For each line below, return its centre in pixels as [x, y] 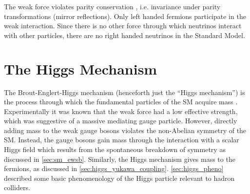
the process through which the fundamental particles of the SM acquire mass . [121, 102]
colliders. [17, 187]
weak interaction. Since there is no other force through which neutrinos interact [123, 26]
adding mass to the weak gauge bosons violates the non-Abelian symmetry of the [125, 130]
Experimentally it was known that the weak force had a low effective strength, [121, 111]
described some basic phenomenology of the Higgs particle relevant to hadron [119, 178]
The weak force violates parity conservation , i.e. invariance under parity [112, 6]
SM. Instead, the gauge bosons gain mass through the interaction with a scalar [122, 140]
